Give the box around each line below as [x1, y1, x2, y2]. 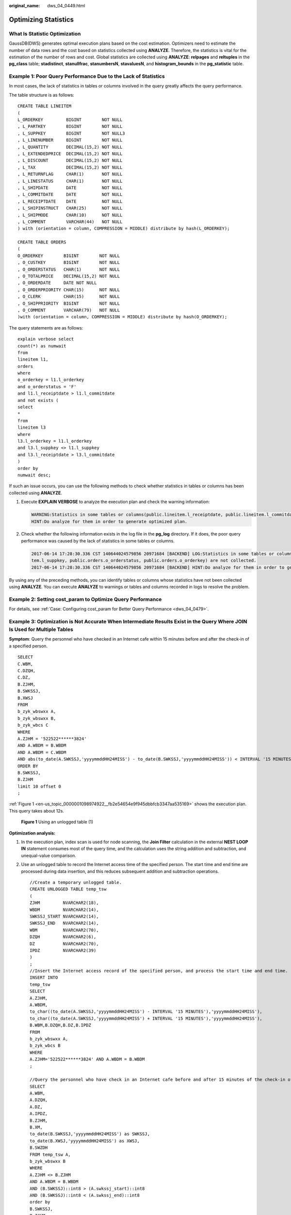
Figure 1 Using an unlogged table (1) [21, 819, 94, 825]
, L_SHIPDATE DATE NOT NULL [17, 185, 123, 191]
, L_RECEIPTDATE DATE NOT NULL [17, 198, 123, 204]
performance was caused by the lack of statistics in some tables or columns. [21, 538, 175, 544]
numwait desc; [17, 472, 51, 478]
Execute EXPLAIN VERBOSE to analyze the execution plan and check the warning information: [21, 499, 210, 505]
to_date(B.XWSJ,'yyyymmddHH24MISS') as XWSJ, [30, 1138, 140, 1144]
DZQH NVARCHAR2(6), [30, 934, 97, 940]
